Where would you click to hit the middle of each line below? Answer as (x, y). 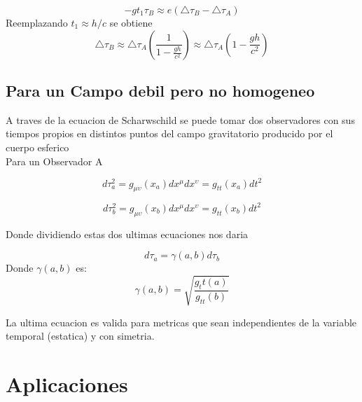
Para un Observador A (54, 161)
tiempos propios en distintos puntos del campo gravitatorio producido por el (169, 133)
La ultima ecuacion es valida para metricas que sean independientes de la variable (181, 322)
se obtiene (131, 22)
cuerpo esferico (37, 147)
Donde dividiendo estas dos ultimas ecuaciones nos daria (127, 234)
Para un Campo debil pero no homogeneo (160, 90)
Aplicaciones (67, 383)
